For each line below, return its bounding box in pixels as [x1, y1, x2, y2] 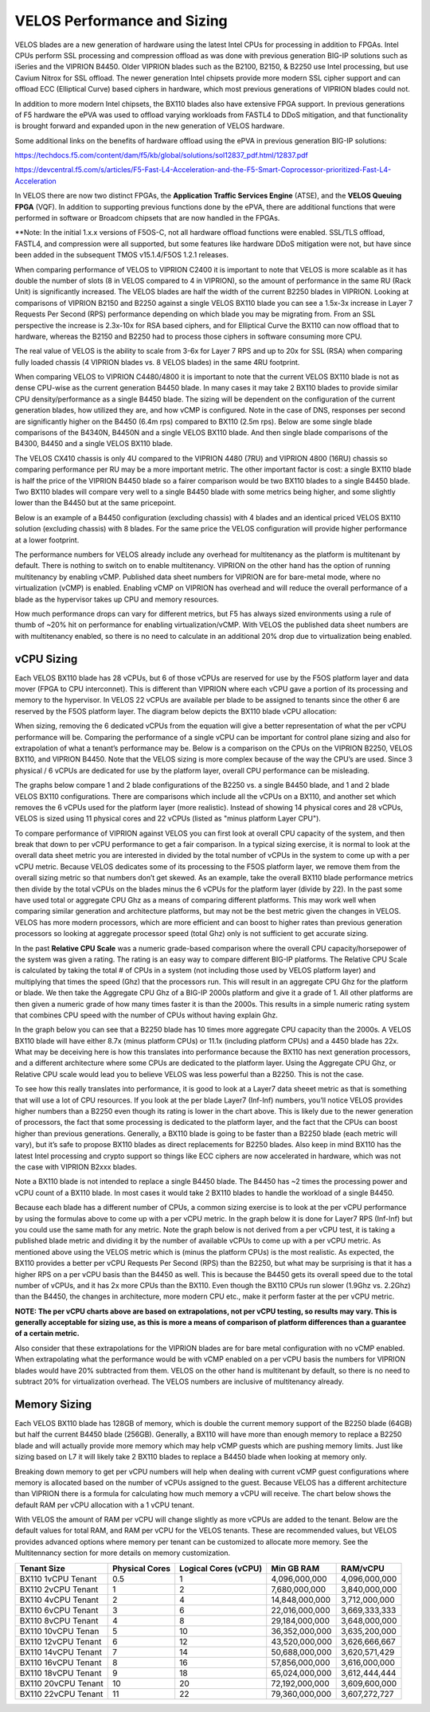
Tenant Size [19, 1562, 65, 1573]
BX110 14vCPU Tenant [19, 1646, 103, 1657]
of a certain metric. [14, 1329, 80, 1338]
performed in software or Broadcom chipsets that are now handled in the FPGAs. [14, 214, 280, 223]
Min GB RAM [271, 1562, 320, 1573]
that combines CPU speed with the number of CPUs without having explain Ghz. [14, 1010, 279, 1020]
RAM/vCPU [341, 1562, 385, 1573]
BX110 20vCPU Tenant [19, 1678, 104, 1689]
